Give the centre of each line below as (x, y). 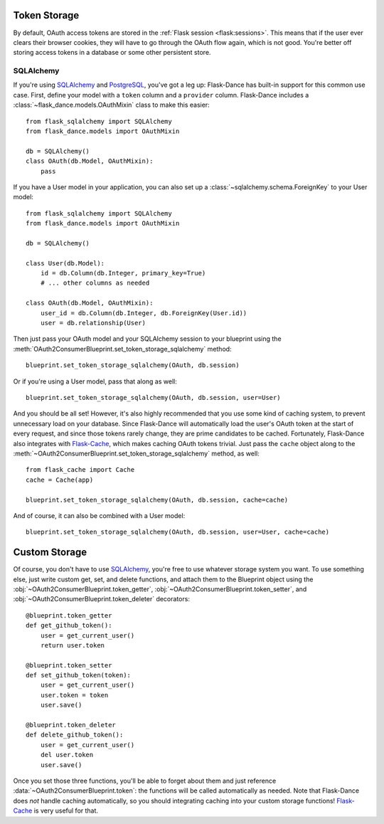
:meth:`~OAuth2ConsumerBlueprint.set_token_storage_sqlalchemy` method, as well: (136, 453)
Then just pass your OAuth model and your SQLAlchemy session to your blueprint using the (147, 339)
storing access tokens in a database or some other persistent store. (112, 53)
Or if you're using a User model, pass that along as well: (95, 381)
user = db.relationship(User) (93, 323)
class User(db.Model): (65, 263)
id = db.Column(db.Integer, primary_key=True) (123, 273)
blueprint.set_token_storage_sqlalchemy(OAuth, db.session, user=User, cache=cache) (178, 532)
